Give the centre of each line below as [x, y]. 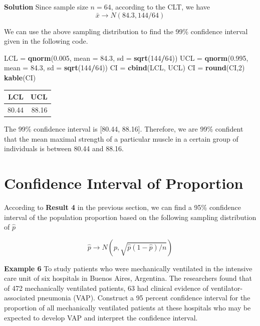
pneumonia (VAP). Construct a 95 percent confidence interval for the [144, 298]
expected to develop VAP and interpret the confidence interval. [101, 317]
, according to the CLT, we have [161, 7]
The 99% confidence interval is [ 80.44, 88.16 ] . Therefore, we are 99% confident [124, 129]
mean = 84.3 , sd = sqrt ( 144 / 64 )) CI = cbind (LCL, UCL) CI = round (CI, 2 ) [124, 68]
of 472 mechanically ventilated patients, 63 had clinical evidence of [106, 288]
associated [20, 298]
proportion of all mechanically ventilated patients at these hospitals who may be [127, 308]
